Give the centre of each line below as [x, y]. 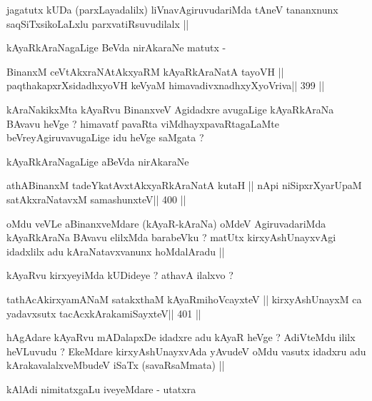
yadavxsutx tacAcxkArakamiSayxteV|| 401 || [104, 313]
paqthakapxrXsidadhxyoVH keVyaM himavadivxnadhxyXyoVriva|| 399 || [166, 85]
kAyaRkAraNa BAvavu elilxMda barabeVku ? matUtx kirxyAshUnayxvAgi [171, 237]
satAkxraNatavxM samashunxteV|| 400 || [96, 199]
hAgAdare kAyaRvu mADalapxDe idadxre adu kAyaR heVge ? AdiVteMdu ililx [181, 337]
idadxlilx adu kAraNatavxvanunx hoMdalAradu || [116, 251]
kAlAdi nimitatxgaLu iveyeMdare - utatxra [101, 389]
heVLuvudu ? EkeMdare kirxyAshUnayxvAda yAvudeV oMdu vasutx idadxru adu [186, 351]
